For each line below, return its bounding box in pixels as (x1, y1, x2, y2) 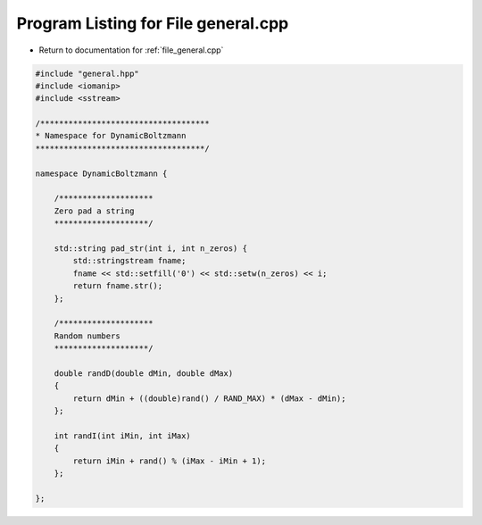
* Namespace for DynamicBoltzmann (35, 130, 187, 141)
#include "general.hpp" (35, 68, 140, 79)
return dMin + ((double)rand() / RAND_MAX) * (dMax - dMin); (72, 393, 346, 404)
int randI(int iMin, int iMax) (54, 430, 191, 441)
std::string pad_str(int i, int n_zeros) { (54, 244, 247, 254)
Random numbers (54, 330, 120, 341)
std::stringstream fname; (72, 255, 187, 266)
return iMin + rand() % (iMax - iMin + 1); (72, 455, 267, 466)
